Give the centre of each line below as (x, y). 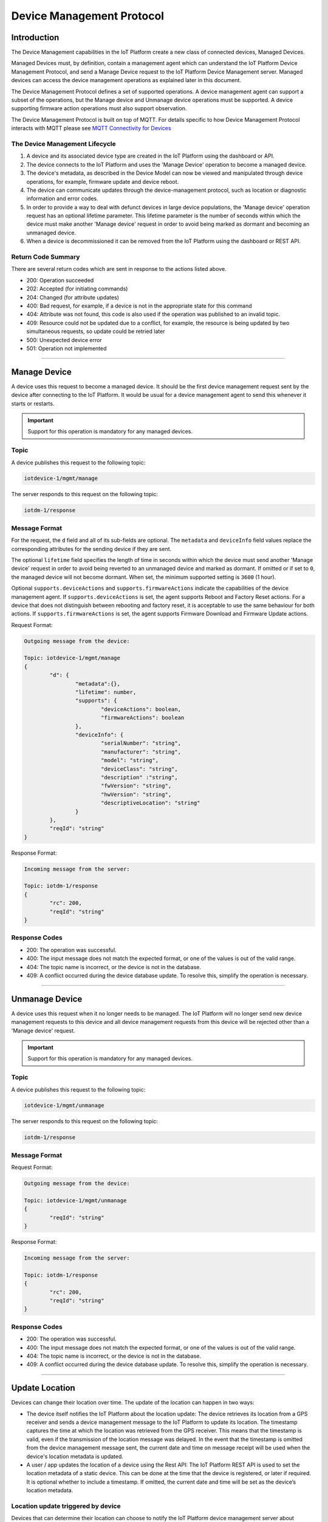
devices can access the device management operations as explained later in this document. (126, 80)
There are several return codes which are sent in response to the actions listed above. (119, 269)
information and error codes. (62, 198)
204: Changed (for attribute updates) (73, 297)
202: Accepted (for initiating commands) (77, 289)
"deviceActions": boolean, (141, 709)
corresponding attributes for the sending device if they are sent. (91, 549)
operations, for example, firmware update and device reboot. (103, 181)
